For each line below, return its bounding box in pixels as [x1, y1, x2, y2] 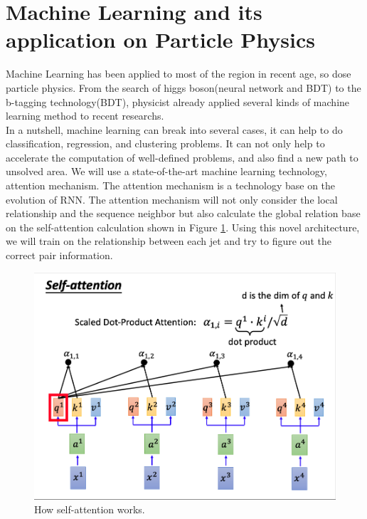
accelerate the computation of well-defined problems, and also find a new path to [6, 150, 358, 164]
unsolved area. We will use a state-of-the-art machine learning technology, [6, 164, 327, 179]
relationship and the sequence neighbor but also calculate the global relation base [6, 206, 361, 221]
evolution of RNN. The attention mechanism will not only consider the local [6, 192, 338, 206]
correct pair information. [6, 248, 113, 263]
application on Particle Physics [6, 25, 316, 54]
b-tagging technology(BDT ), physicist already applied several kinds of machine [6, 94, 350, 109]
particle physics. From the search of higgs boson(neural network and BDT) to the [6, 80, 361, 95]
